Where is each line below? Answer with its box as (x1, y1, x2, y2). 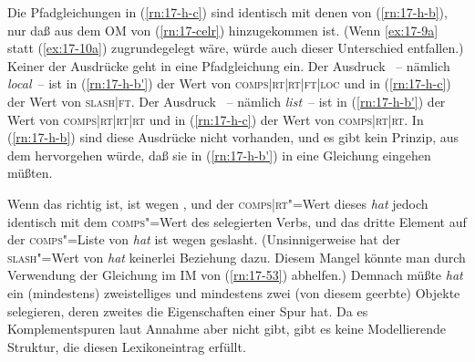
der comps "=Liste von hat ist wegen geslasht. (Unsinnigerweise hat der (7, 230, 400, 249)
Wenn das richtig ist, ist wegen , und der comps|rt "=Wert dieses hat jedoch (7, 193, 429, 212)
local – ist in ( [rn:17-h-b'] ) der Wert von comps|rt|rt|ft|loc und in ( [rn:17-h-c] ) (7, 74, 451, 93)
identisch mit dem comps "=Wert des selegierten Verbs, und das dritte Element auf (7, 212, 467, 231)
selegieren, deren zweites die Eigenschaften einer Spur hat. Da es (7, 301, 368, 320)
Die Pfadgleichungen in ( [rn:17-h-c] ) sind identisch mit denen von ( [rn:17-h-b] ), (7, 3, 448, 21)
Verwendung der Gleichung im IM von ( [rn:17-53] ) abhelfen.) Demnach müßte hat (7, 265, 463, 284)
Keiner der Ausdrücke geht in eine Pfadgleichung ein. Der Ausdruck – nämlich (7, 56, 450, 75)
